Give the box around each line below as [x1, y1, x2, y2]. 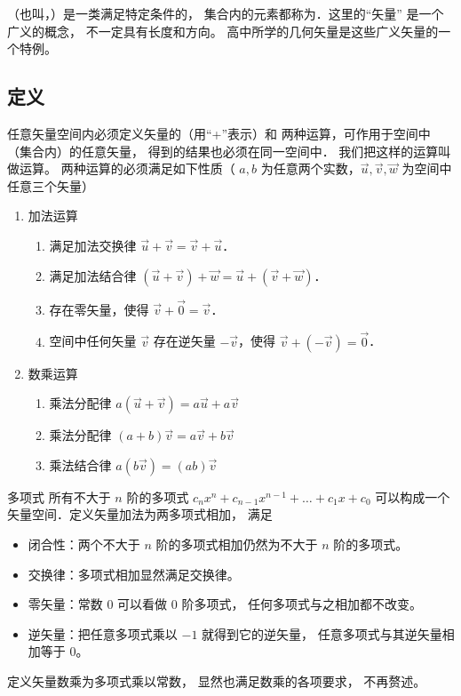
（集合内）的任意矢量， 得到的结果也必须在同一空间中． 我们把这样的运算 [7, 141, 439, 160]
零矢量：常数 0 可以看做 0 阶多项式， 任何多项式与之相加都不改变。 [28, 595, 423, 613]
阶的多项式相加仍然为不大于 [155, 534, 318, 553]
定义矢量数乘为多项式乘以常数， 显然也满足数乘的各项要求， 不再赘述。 [7, 671, 426, 690]
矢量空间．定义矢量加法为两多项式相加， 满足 [7, 505, 273, 524]
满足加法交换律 [49, 236, 137, 254]
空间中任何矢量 [49, 332, 137, 350]
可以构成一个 [375, 487, 450, 506]
